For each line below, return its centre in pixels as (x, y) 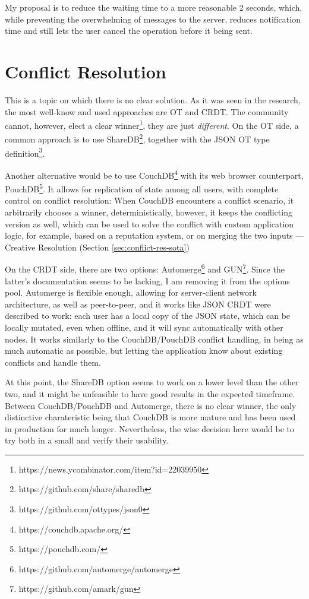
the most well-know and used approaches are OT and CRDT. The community (147, 111)
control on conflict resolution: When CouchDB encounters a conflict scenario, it (149, 200)
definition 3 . (25, 152)
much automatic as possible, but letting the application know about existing (144, 351)
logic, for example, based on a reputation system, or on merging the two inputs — (154, 235)
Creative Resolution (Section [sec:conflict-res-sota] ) (97, 247)
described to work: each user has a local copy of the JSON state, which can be (148, 316)
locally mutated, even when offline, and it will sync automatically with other (144, 327)
